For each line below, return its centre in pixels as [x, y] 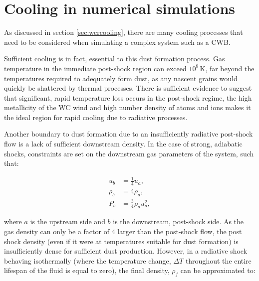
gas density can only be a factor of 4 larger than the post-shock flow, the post [123, 231]
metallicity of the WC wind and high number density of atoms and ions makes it [128, 107]
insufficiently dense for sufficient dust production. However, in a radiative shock [126, 251]
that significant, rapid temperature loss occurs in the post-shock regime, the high [128, 97]
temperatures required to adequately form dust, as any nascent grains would [121, 78]
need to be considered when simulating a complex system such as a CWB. [117, 42]
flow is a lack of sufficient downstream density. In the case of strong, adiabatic [123, 144]
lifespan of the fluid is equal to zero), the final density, [87, 270]
